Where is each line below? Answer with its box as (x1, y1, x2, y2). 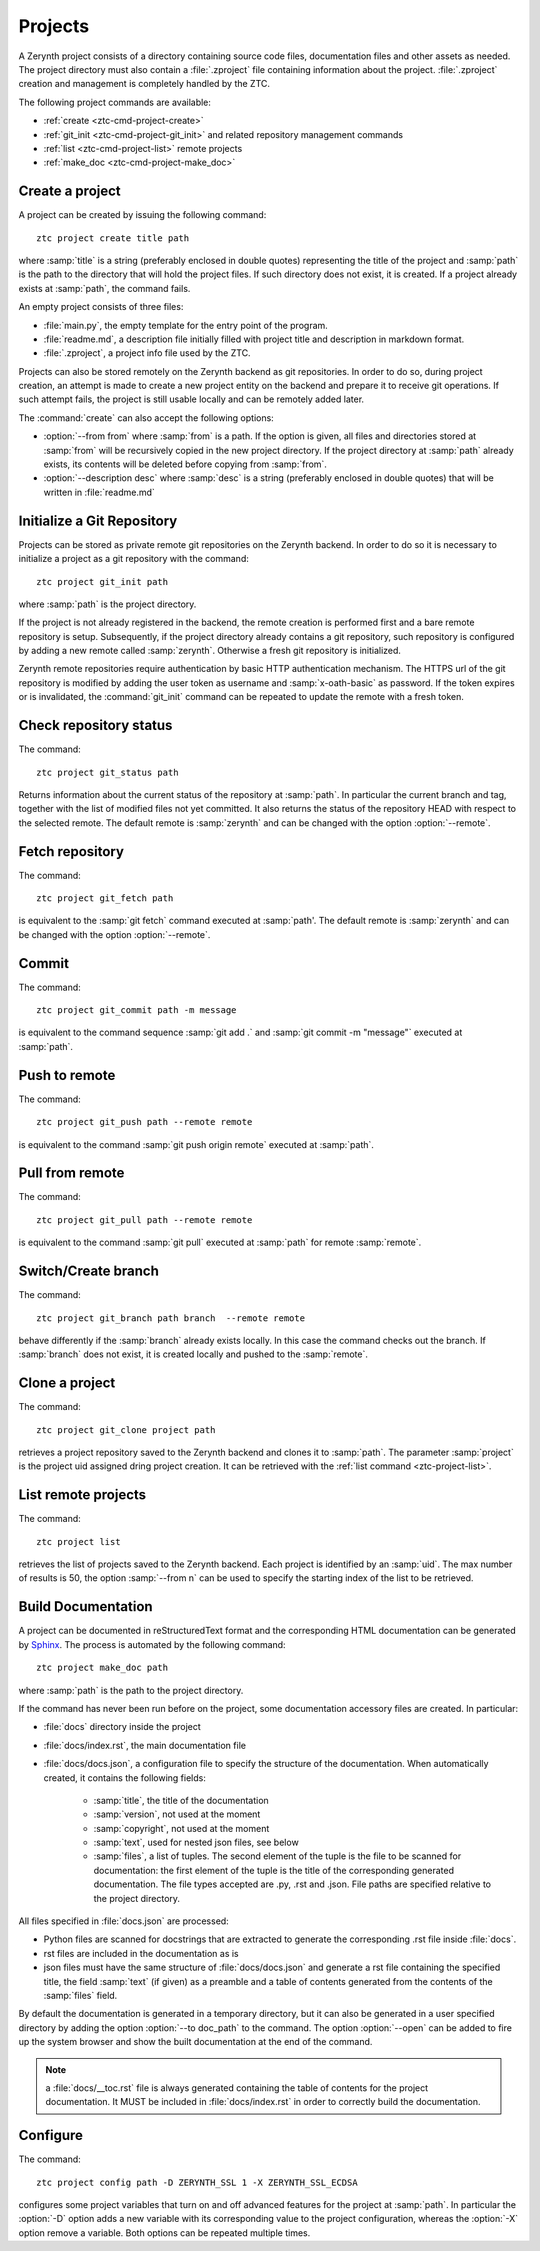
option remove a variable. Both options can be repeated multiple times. (18, 2226, 311, 2239)
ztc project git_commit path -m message (36, 1005, 237, 1016)
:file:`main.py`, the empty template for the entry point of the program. (43, 319, 329, 331)
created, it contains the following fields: (43, 1771, 207, 1784)
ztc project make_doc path (36, 1662, 169, 1674)
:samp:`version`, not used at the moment (93, 1808, 261, 1820)
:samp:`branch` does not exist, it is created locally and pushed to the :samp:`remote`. (18, 1348, 369, 1360)
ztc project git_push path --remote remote (36, 1116, 253, 1128)
